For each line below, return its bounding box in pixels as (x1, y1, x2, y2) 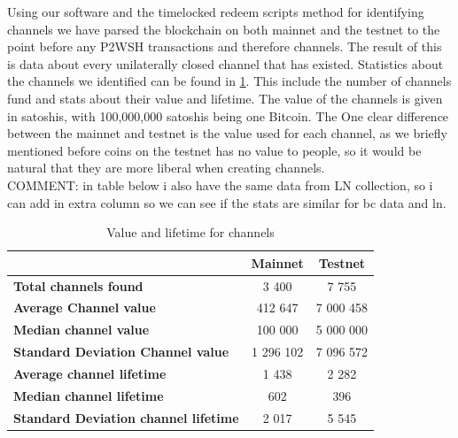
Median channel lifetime (13, 386, 164, 404)
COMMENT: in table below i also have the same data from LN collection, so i (7, 175, 433, 194)
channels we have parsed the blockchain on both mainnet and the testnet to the (7, 19, 440, 38)
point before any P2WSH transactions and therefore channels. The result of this (7, 37, 442, 56)
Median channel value (13, 320, 150, 339)
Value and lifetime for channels (106, 223, 275, 242)
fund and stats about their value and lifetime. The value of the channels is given (7, 88, 443, 107)
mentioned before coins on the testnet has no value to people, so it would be (7, 141, 422, 159)
